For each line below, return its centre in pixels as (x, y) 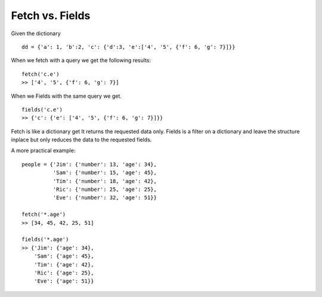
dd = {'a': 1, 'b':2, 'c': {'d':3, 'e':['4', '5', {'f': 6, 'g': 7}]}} (129, 47)
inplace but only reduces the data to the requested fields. (81, 140)
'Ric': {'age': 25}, (64, 273)
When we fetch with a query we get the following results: (81, 60)
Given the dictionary (36, 33)
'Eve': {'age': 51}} (64, 281)
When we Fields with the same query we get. (66, 96)
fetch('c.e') (41, 74)
